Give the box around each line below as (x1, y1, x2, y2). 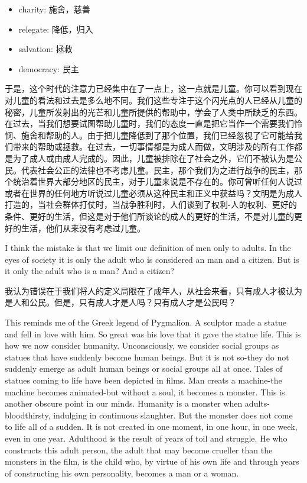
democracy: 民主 (18, 62, 79, 75)
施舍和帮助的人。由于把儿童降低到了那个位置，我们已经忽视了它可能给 (21, 128, 294, 141)
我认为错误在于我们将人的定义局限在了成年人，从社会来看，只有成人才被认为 (5, 284, 302, 297)
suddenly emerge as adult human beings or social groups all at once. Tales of (5, 362, 283, 375)
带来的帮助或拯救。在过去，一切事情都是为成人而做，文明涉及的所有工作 (12, 140, 294, 153)
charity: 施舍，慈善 (18, 3, 90, 15)
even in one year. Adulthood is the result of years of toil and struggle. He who (5, 432, 288, 444)
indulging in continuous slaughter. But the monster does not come (53, 408, 293, 421)
